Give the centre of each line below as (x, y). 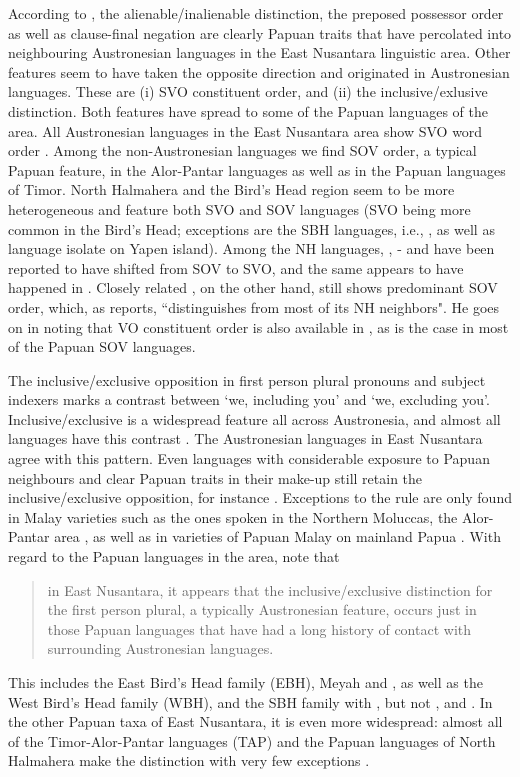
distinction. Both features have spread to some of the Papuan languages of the (248, 110)
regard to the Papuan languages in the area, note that (174, 556)
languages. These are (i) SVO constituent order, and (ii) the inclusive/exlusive (248, 91)
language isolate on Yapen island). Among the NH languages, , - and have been (251, 248)
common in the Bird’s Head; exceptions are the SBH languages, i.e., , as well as (251, 228)
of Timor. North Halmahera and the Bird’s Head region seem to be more (231, 189)
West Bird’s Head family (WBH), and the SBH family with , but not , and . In (250, 701)
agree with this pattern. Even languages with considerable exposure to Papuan (249, 458)
